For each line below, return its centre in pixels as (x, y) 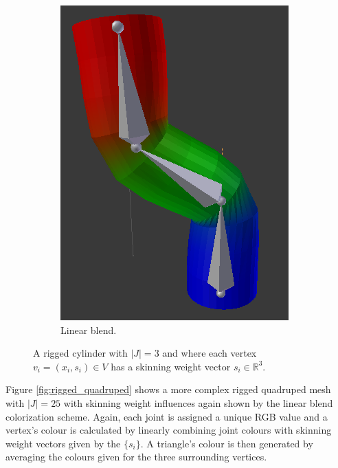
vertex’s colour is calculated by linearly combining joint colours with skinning (169, 430)
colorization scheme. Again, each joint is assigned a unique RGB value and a (167, 416)
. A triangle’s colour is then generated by (227, 443)
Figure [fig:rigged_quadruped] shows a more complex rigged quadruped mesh (168, 389)
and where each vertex (210, 353)
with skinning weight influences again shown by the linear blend (198, 402)
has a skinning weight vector (171, 366)
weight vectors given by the (63, 443)
